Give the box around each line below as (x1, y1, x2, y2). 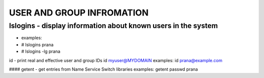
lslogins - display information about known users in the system (9, 21, 218, 30)
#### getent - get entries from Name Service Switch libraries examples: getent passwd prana (9, 66, 198, 72)
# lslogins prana (21, 42, 54, 47)
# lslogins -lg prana (21, 48, 61, 54)
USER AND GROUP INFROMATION (9, 7, 149, 18)
